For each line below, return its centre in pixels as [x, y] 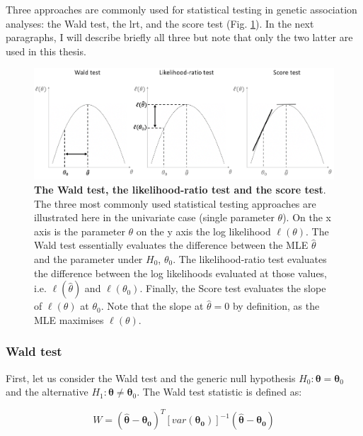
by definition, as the [276, 306]
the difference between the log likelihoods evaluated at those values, [181, 273]
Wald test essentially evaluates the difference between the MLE [171, 245]
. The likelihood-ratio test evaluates [250, 259]
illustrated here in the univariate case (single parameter [154, 217]
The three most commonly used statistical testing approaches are [175, 203]
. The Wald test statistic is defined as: [219, 392]
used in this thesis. [46, 51]
